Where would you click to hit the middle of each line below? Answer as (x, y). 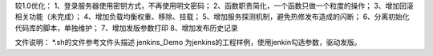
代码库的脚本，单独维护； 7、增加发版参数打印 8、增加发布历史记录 (126, 28)
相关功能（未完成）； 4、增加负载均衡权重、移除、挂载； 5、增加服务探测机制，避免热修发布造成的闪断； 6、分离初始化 (212, 17)
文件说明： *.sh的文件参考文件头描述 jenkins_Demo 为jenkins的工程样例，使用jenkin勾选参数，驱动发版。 (188, 43)
